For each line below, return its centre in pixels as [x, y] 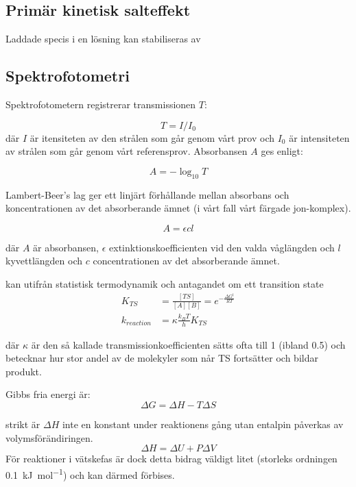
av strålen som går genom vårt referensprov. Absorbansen [127, 151]
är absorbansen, [66, 247]
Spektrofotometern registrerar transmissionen [101, 104]
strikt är [23, 424]
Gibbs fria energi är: [48, 394]
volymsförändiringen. [49, 437]
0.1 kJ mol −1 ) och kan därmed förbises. [90, 473]
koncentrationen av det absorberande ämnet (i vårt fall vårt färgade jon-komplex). [178, 208]
